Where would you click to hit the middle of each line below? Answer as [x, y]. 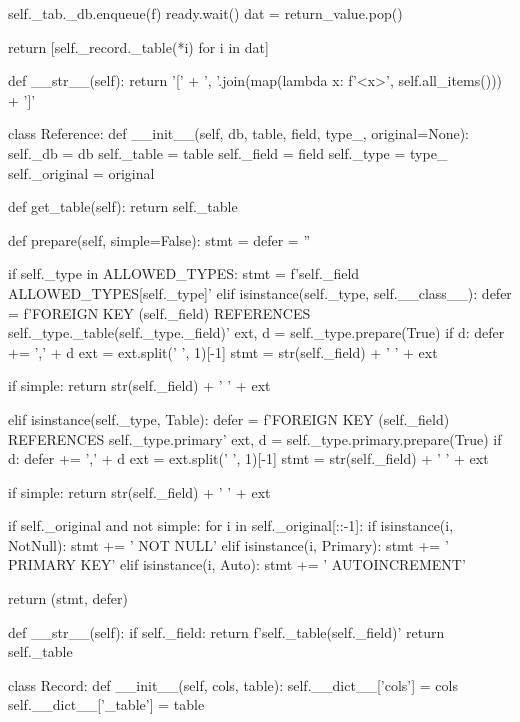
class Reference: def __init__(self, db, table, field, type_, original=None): [238, 133]
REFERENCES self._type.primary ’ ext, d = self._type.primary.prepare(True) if [255, 438]
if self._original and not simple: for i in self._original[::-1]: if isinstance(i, [231, 525]
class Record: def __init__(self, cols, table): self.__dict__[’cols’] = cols [233, 684]
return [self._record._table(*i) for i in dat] [138, 46]
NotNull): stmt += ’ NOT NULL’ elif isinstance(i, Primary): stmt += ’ [228, 544]
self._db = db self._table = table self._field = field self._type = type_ [228, 152]
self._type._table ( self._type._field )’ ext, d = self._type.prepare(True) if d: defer [256, 332]
